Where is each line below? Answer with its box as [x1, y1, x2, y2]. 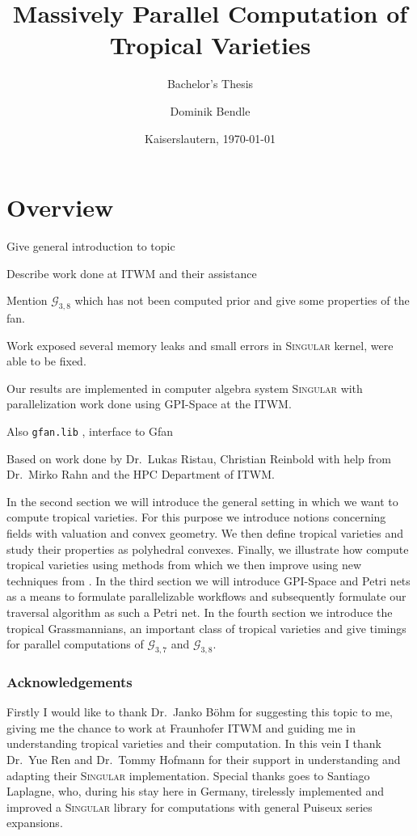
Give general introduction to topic [6, 238, 175, 255]
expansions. [6, 814, 63, 831]
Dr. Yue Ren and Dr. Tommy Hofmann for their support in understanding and [6, 750, 401, 767]
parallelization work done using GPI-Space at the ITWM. [6, 395, 292, 412]
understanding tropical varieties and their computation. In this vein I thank [6, 735, 382, 752]
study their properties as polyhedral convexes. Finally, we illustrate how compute [6, 540, 409, 557]
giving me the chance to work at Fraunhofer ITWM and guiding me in [6, 719, 356, 736]
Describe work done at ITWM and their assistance [6, 264, 257, 281]
